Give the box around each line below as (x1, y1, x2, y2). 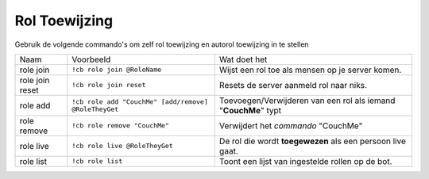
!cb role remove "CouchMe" (71, 121, 170, 130)
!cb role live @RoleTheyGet (71, 142, 174, 150)
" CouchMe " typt (218, 105, 282, 116)
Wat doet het (218, 54, 268, 65)
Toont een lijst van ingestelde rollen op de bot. (218, 155, 392, 166)
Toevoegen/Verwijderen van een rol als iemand (218, 95, 396, 106)
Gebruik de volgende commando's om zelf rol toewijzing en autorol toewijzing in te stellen (14, 40, 309, 49)
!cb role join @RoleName (71, 66, 162, 74)
